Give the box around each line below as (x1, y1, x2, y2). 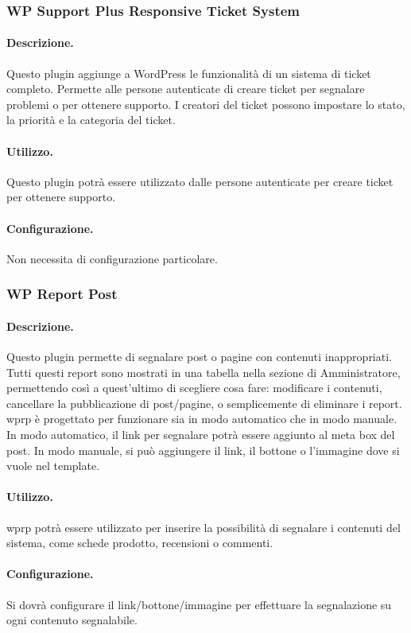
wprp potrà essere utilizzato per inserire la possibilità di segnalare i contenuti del (6, 518, 401, 535)
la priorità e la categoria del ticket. (6, 111, 176, 128)
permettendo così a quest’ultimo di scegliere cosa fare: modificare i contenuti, (6, 379, 382, 396)
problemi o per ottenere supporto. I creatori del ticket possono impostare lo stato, (6, 95, 405, 112)
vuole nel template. (6, 457, 100, 474)
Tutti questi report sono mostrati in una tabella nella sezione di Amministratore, (6, 363, 401, 380)
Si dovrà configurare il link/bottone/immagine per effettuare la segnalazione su (6, 596, 392, 612)
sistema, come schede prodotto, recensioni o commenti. (6, 534, 273, 551)
